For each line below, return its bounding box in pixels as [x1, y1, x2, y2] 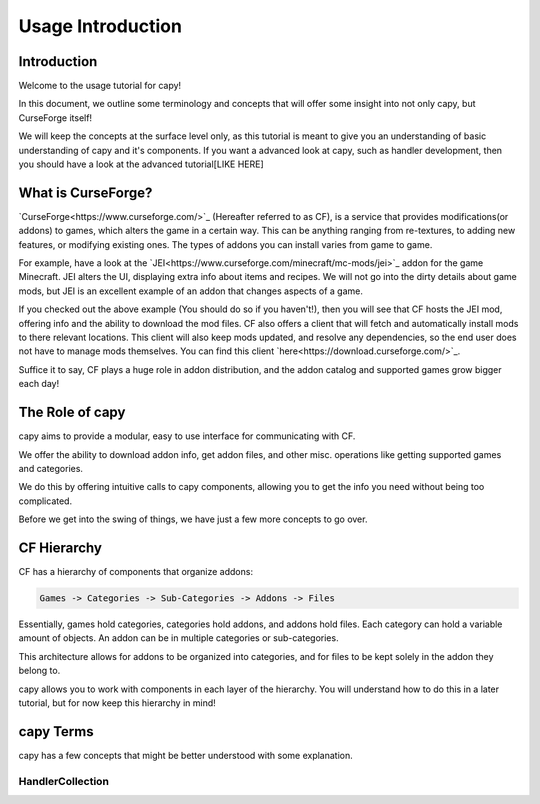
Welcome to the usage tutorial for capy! [18, 80, 182, 92]
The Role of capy [18, 404, 126, 421]
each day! [18, 378, 60, 390]
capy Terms [18, 723, 94, 740]
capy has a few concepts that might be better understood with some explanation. [18, 749, 354, 761]
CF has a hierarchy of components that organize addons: [18, 565, 254, 577]
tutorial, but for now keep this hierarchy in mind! [18, 696, 217, 709]
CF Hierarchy [18, 539, 102, 556]
